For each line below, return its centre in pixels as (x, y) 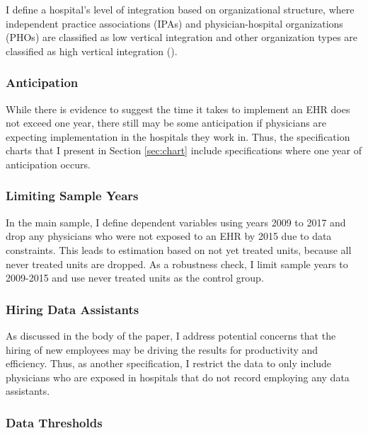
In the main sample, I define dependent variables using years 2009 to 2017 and (176, 222)
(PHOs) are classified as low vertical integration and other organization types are (182, 37)
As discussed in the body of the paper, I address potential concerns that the (171, 335)
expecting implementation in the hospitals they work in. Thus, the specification (178, 136)
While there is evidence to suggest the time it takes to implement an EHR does (178, 109)
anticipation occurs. (48, 164)
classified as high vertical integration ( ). (92, 51)
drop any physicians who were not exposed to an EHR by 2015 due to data (169, 236)
